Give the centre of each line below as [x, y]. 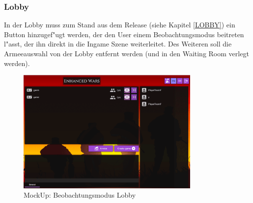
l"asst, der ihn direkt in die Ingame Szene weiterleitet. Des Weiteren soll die [118, 44]
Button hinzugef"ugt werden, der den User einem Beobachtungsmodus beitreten [124, 34]
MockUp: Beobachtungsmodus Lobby [80, 195]
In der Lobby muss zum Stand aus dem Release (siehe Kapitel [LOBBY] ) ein [120, 25]
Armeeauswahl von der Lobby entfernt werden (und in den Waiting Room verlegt [126, 53]
